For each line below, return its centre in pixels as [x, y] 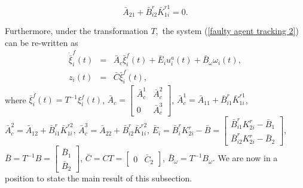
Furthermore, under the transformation [76, 31]
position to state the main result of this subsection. [99, 178]
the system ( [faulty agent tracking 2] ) [230, 31]
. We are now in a [245, 158]
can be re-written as [42, 42]
